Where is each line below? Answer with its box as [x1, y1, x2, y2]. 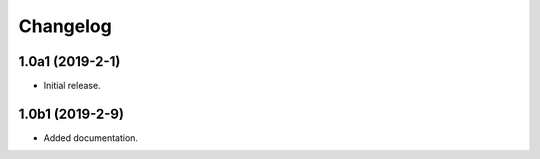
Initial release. [43, 80, 101, 92]
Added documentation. [43, 131, 139, 144]
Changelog [18, 15, 112, 37]
